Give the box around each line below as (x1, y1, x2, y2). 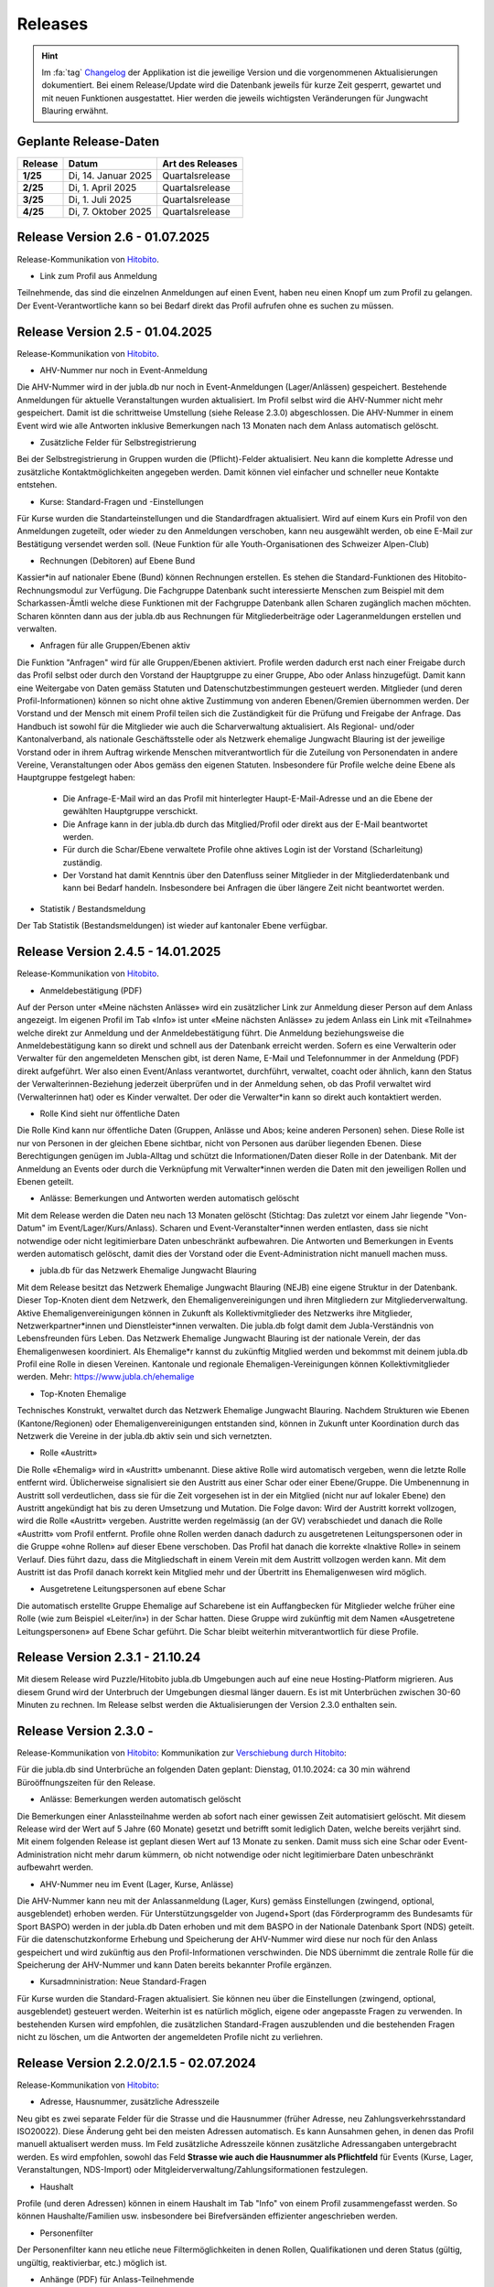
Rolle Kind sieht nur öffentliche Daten (39, 1108, 180, 1120)
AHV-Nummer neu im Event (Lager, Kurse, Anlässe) (39, 1878, 234, 1889)
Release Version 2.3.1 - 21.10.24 (16, 1649, 201, 1665)
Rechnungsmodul (16, 585, 83, 596)
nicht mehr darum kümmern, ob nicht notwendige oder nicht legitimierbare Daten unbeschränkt (73, 1849, 434, 1860)
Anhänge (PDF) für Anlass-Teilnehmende (39, 2273, 195, 2284)
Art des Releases (161, 157, 238, 170)
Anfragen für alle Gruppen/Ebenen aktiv (39, 640, 191, 651)
